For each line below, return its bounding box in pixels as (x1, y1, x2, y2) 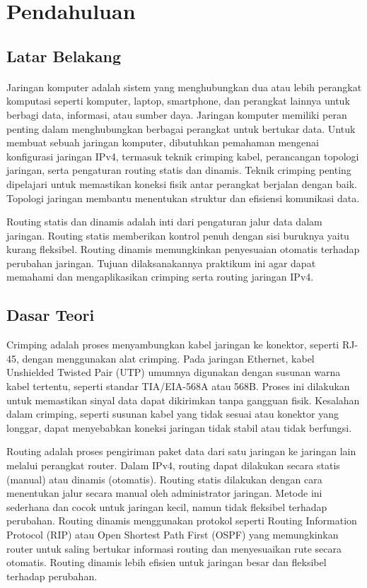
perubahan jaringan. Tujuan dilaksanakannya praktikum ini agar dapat (6, 255, 316, 270)
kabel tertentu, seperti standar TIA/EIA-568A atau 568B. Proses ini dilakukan (6, 379, 350, 394)
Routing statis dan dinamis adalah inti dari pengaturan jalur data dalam (6, 214, 322, 229)
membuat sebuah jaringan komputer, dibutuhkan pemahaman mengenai (6, 135, 319, 150)
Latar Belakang (6, 45, 122, 66)
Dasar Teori (6, 304, 95, 326)
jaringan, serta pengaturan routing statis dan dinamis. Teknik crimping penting (6, 163, 351, 177)
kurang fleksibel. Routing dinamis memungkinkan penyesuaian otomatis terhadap (6, 242, 360, 257)
